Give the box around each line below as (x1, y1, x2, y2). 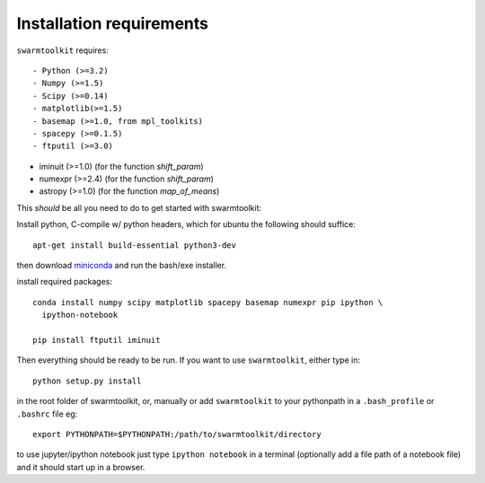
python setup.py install (32, 375, 142, 386)
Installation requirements (16, 13, 208, 33)
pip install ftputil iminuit (32, 335, 161, 345)
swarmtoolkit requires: (16, 45, 110, 56)
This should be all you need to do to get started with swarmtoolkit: (16, 202, 262, 213)
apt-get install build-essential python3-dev (32, 240, 237, 250)
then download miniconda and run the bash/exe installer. (16, 260, 227, 271)
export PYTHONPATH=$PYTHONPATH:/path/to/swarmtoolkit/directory (32, 429, 322, 439)
